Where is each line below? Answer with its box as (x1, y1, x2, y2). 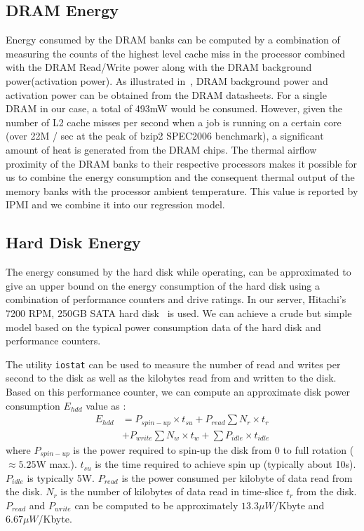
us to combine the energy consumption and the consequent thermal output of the (6, 170, 355, 184)
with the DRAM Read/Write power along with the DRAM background (6, 60, 312, 74)
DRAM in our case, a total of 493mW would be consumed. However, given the (6, 101, 343, 116)
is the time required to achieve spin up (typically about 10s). (95, 457, 356, 471)
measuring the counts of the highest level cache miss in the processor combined (6, 46, 345, 60)
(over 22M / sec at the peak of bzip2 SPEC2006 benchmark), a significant (6, 128, 324, 143)
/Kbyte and (274, 497, 325, 512)
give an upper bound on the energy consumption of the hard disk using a (6, 278, 321, 293)
